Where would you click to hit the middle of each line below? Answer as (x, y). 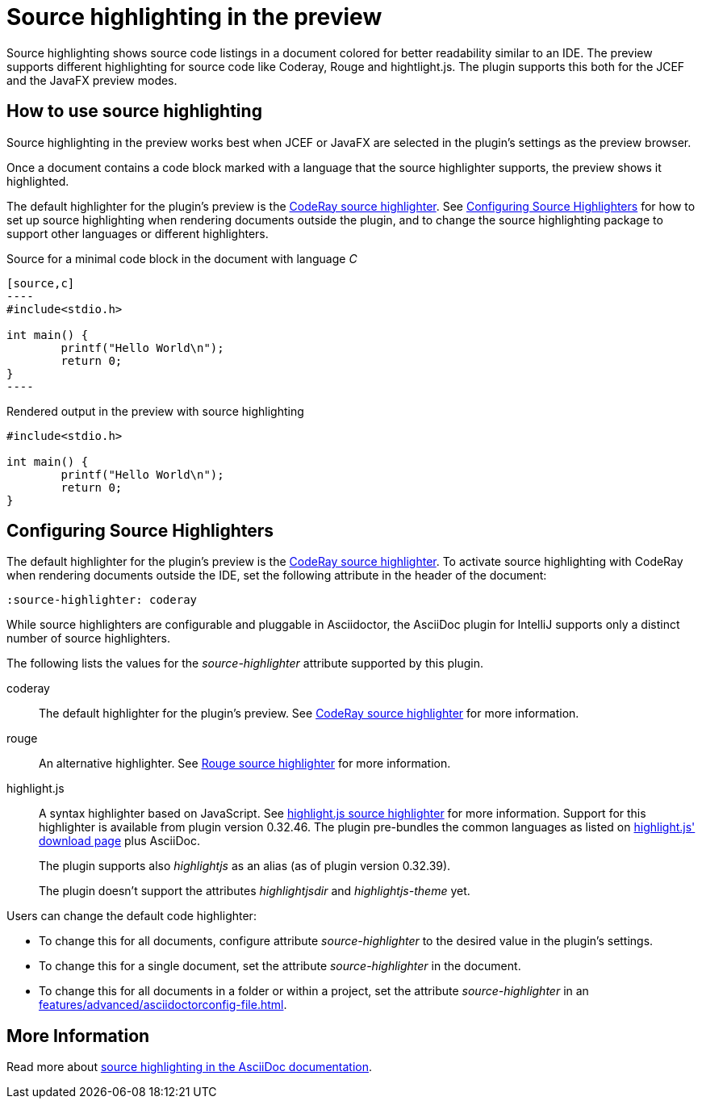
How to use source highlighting (134, 111)
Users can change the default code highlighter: (132, 916)
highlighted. (38, 181)
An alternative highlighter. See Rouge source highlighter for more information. (245, 764)
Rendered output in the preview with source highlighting (155, 411)
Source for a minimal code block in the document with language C (182, 258)
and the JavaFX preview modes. (92, 80)
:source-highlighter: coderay (102, 600)
